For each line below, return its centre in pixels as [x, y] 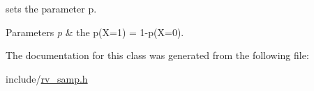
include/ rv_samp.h [47, 78]
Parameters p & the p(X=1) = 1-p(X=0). [95, 32]
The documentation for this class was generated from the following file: [157, 55]
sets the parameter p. [51, 8]
